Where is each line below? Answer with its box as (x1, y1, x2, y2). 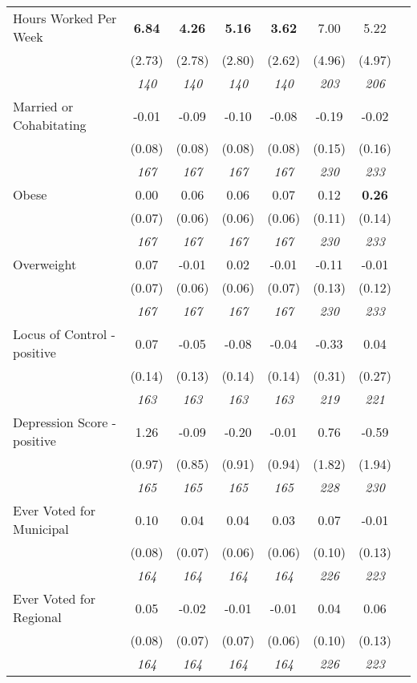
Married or (13, 97, 74, 115)
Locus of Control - (13, 325, 115, 343)
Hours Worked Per (13, 9, 117, 27)
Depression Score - (13, 413, 116, 431)
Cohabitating (13, 115, 87, 134)
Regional (13, 608, 62, 626)
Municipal (13, 519, 69, 538)
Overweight (13, 255, 77, 273)
